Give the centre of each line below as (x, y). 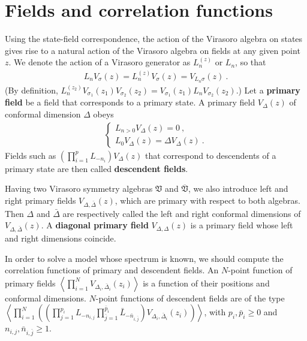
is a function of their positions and (206, 283)
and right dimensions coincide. (61, 238)
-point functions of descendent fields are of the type (190, 298)
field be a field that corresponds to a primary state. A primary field (130, 102)
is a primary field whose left (242, 225)
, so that (251, 62)
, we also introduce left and (238, 188)
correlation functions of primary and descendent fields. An (112, 270)
